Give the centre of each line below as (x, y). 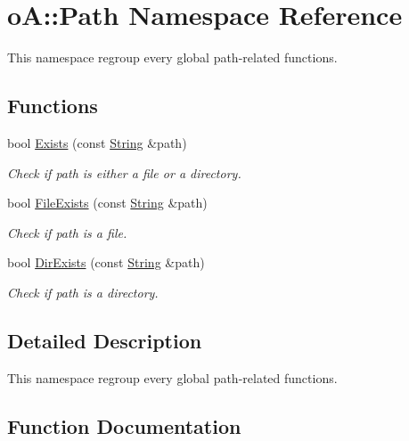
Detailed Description (105, 340)
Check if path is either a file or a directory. (124, 172)
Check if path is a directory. (83, 292)
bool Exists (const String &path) (97, 142)
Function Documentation (124, 425)
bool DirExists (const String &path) (106, 262)
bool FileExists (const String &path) (107, 203)
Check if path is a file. (67, 232)
